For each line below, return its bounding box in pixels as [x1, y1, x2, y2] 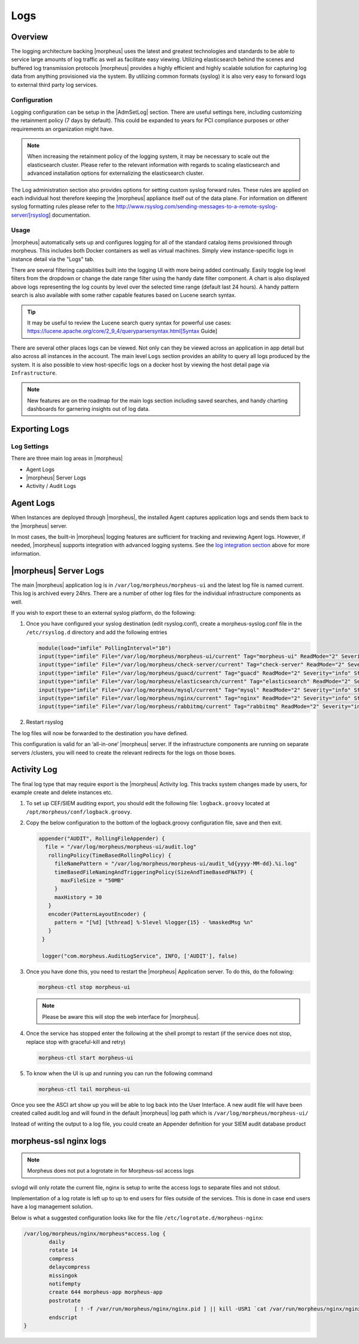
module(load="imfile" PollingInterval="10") [38, 644, 172, 651]
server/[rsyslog [11, 211, 49, 219]
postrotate [48, 1297, 81, 1304]
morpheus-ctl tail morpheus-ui [38, 1085, 131, 1093]
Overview [11, 32, 48, 42]
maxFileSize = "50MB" [60, 877, 124, 884]
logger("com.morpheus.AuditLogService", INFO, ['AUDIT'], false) [42, 952, 238, 959]
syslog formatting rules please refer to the [11, 203, 115, 210]
